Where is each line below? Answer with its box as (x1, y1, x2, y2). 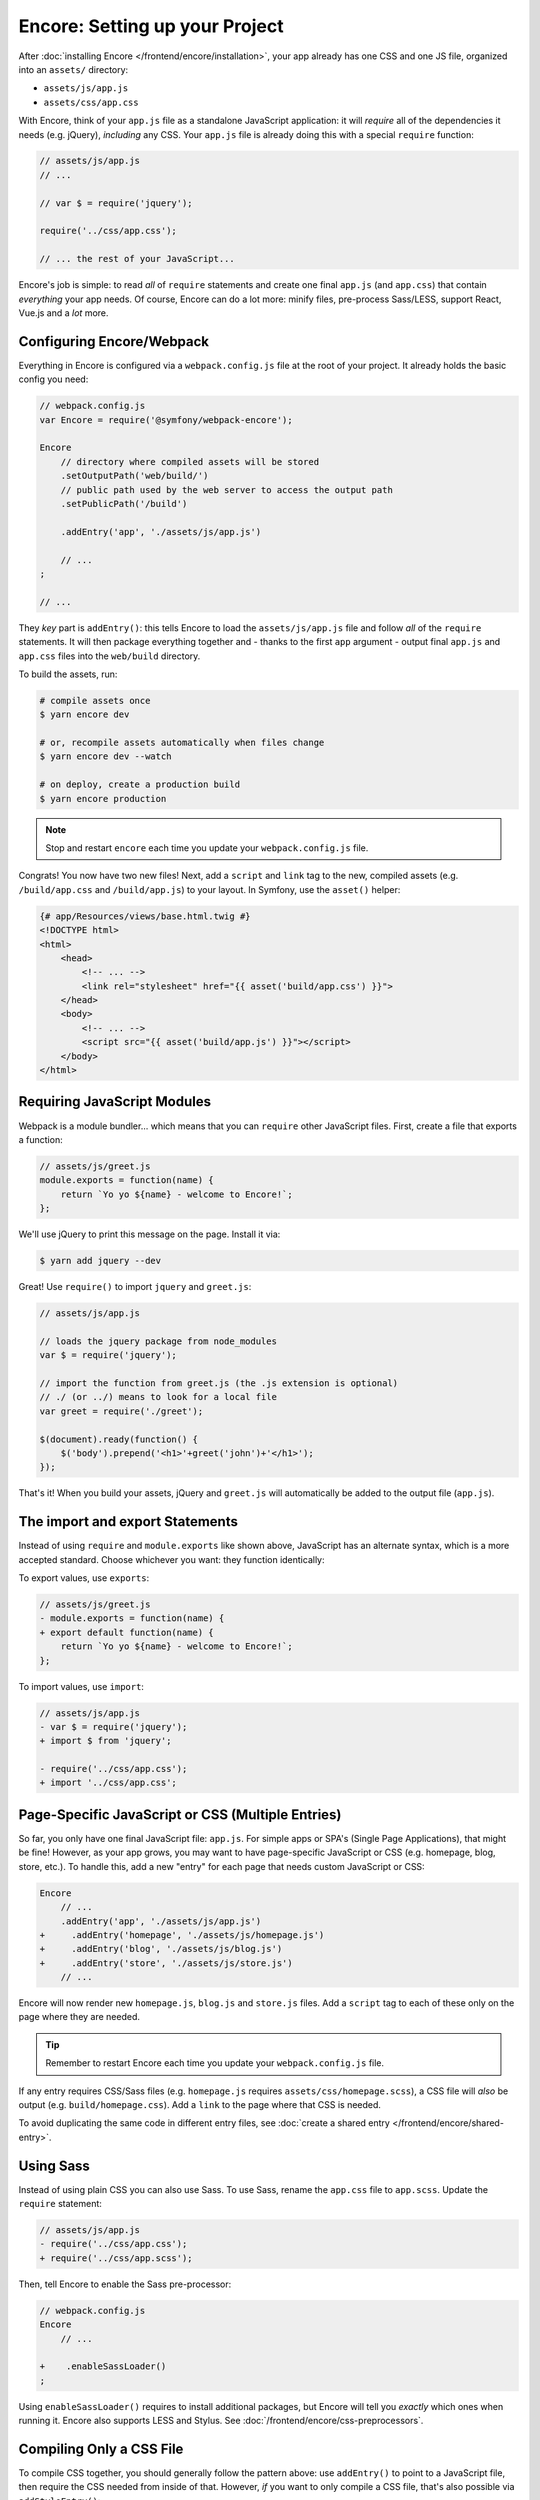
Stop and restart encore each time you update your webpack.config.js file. (45, 841, 369, 854)
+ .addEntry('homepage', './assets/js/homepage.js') (39, 1929, 325, 1940)
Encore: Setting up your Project (18, 15, 284, 37)
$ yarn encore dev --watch (39, 751, 172, 762)
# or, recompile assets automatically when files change (39, 737, 325, 749)
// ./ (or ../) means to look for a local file (39, 1391, 277, 1403)
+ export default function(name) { (39, 1626, 214, 1638)
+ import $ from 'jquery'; (39, 1735, 172, 1747)
